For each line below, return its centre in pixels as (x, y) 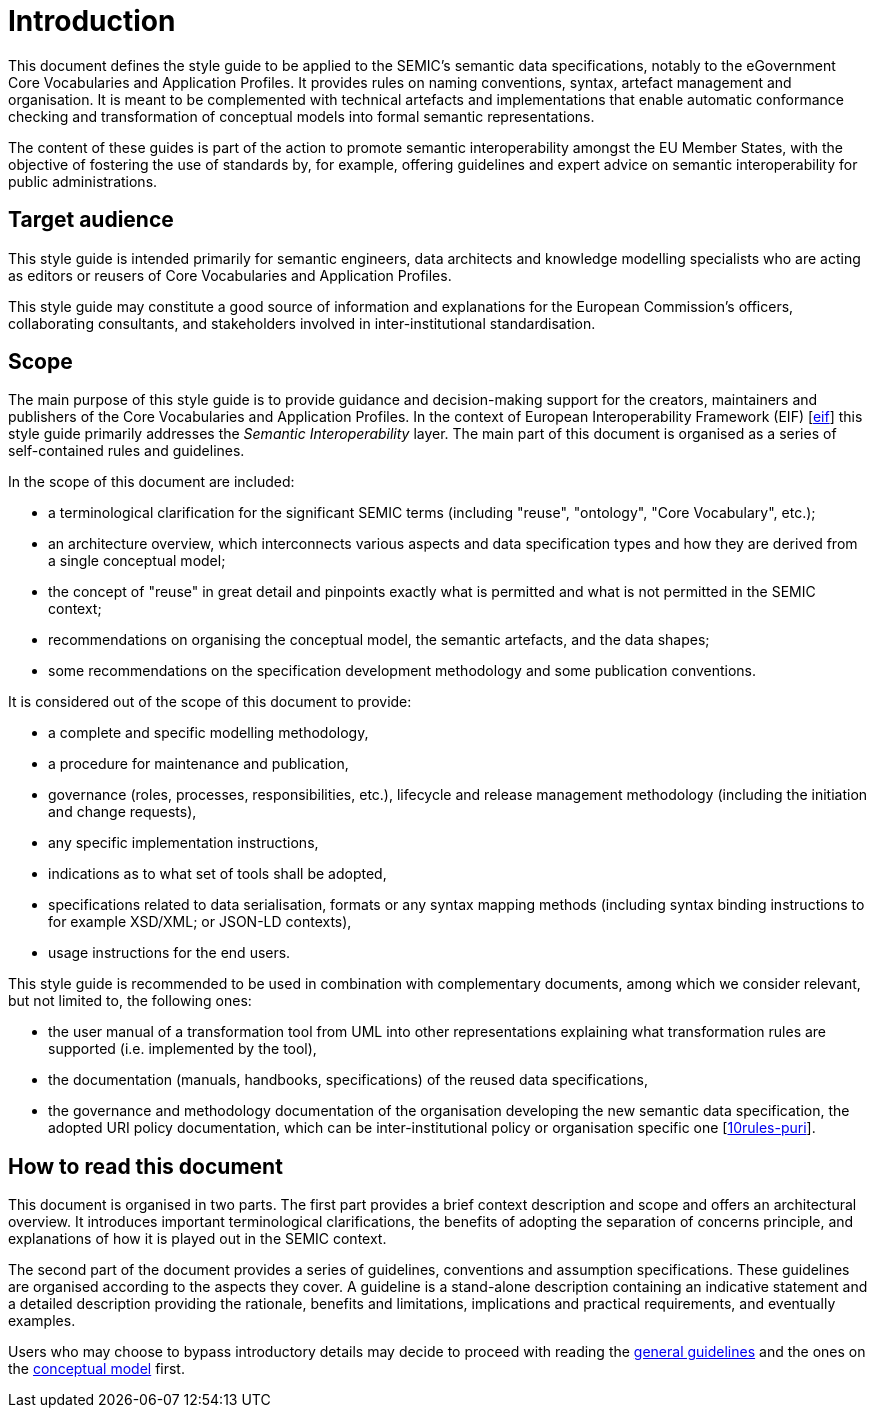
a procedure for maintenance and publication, (198, 764)
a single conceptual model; (137, 561)
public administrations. (83, 181)
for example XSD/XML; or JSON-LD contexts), (200, 922)
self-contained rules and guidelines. (126, 451)
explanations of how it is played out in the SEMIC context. (197, 1239)
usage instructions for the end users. (169, 953)
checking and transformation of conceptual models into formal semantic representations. (301, 116)
